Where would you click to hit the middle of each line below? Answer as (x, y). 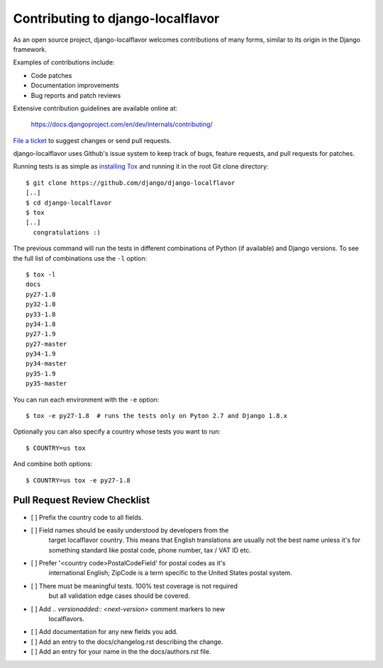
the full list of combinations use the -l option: (80, 258)
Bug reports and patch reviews (76, 95)
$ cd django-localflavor (69, 203)
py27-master (46, 344)
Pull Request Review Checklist (82, 500)
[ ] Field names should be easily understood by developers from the (130, 530)
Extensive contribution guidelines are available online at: (95, 108)
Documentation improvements (75, 86)
